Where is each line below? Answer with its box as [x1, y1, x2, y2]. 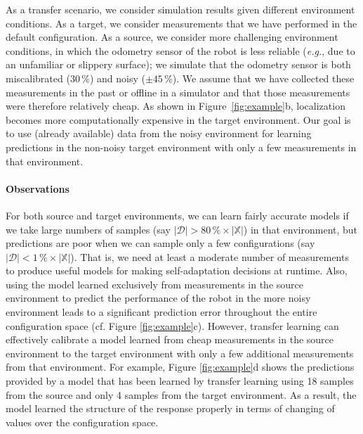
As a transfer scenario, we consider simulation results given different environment [6, 2, 355, 16]
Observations [6, 181, 70, 196]
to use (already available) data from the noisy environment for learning [6, 126, 312, 141]
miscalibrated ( [6, 70, 70, 85]
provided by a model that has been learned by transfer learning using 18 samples [6, 374, 354, 388]
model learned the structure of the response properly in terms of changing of [6, 401, 335, 416]
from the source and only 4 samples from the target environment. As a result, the [6, 387, 357, 402]
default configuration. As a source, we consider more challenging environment [6, 30, 338, 44]
